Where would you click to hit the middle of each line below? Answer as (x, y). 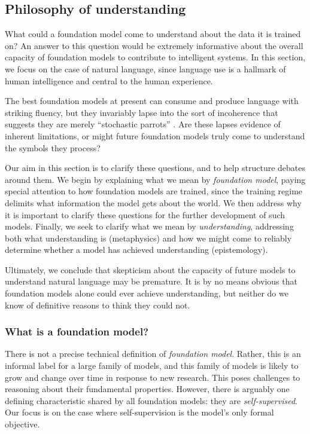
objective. (22, 424)
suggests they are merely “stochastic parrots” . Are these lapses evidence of (143, 124)
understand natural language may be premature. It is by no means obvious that (151, 281)
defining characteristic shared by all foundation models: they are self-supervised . (151, 400)
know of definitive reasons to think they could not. (98, 305)
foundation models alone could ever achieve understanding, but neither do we (147, 293)
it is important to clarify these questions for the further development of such (145, 214)
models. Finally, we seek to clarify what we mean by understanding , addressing (149, 226)
